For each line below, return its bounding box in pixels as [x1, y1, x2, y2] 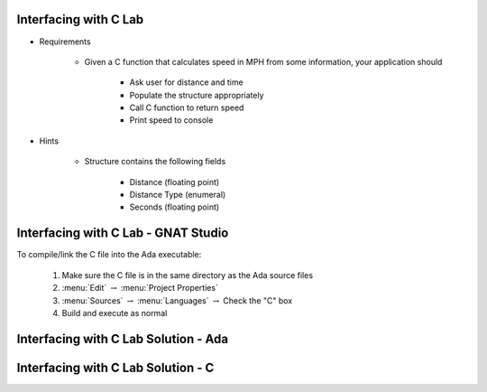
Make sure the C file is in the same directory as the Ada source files [61, 269, 314, 280]
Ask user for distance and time [129, 77, 243, 88]
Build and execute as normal [61, 307, 168, 318]
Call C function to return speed [129, 102, 244, 113]
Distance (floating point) [129, 176, 220, 187]
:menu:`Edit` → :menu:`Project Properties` [61, 283, 218, 294]
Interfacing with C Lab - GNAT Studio [16, 226, 229, 241]
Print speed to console [129, 115, 214, 126]
